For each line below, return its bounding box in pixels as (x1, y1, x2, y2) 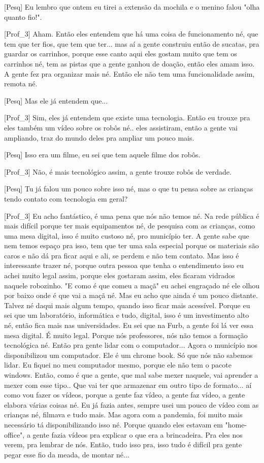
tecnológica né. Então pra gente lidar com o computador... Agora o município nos (4, 340, 257, 350)
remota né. (4, 78, 38, 89)
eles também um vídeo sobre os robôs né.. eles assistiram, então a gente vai (4, 122, 238, 133)
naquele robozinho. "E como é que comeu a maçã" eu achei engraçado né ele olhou (4, 280, 260, 290)
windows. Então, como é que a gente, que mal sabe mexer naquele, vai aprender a (4, 370, 258, 380)
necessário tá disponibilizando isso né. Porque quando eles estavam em (4, 419, 223, 429)
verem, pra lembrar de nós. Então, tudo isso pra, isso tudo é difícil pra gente (4, 439, 242, 450)
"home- (225, 419, 247, 429)
